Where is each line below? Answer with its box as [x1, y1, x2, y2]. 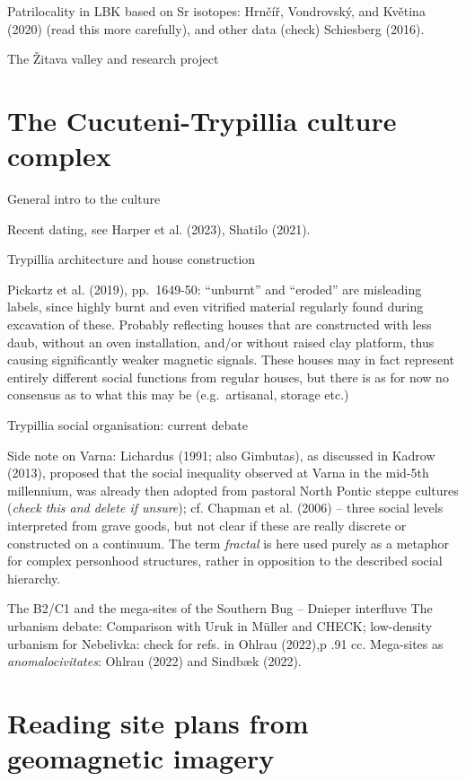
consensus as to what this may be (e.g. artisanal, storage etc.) [7, 385, 349, 404]
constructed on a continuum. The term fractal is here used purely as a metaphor [7, 533, 450, 552]
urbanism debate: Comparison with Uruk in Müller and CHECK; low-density [7, 616, 433, 635]
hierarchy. [7, 568, 61, 587]
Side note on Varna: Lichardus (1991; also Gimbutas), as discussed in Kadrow [7, 445, 435, 464]
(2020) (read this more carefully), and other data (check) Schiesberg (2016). [7, 19, 425, 38]
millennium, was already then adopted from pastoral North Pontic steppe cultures [7, 480, 459, 499]
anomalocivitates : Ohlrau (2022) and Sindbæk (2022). [7, 652, 302, 671]
